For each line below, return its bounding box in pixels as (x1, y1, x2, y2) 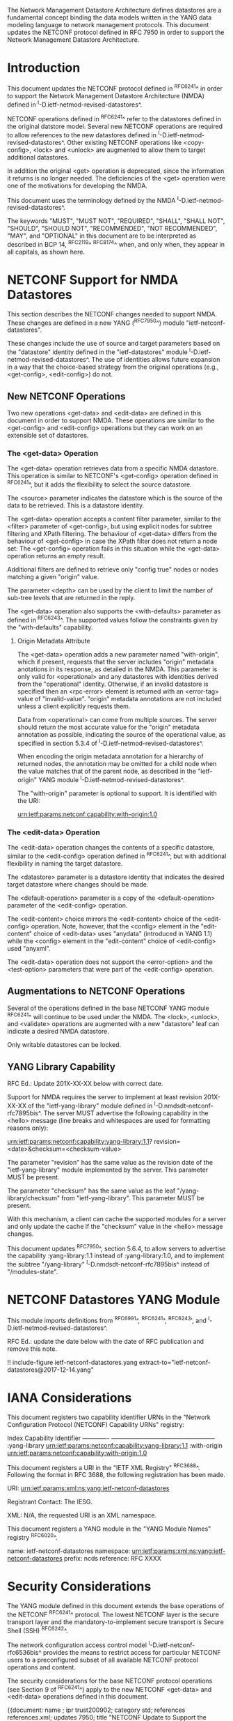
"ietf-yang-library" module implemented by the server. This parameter (7, 1165, 209, 1174)
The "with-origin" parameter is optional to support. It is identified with (17, 789, 217, 797)
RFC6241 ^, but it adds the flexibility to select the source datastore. (7, 479, 193, 489)
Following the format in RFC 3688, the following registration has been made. (7, 1471, 226, 1479)
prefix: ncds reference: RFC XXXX (63, 1554, 161, 1562)
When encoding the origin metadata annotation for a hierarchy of (17, 752, 204, 760)
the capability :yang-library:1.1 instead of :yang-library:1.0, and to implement (7, 1251, 225, 1260)
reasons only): (7, 1124, 49, 1132)
